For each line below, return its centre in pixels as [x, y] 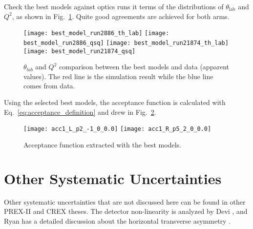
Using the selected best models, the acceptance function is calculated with [115, 102]
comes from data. [49, 86]
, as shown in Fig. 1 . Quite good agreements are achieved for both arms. [121, 16]
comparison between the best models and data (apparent [144, 67]
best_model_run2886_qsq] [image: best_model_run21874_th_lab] [126, 43]
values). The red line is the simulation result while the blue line [118, 76]
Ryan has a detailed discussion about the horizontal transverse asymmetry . [117, 220]
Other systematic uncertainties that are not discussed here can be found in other [125, 201]
